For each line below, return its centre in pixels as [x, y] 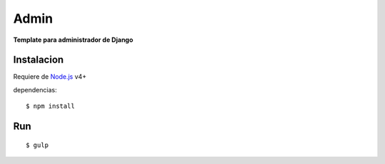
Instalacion [38, 60]
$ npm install [50, 106]
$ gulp [37, 145]
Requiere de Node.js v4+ [50, 77]
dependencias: [35, 89]
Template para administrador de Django [73, 40]
